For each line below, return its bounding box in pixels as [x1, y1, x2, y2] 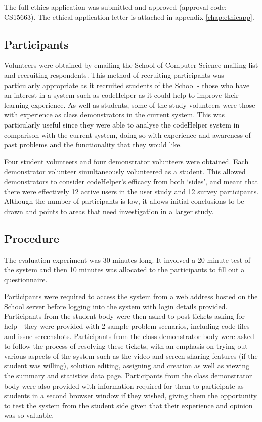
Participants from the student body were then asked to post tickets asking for [4, 311, 245, 321]
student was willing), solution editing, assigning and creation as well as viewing [4, 360, 250, 371]
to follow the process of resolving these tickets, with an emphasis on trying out [4, 341, 248, 351]
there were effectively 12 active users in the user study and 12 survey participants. [4, 186, 259, 196]
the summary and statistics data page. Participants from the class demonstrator [4, 370, 252, 381]
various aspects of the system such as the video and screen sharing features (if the [4, 350, 258, 361]
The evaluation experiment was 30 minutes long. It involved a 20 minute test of [4, 254, 251, 265]
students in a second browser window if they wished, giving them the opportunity [4, 390, 257, 401]
